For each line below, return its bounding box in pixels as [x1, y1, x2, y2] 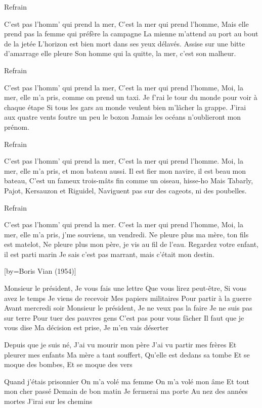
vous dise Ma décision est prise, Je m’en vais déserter [4, 322, 169, 333]
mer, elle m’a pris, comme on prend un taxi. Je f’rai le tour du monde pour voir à [4, 92, 257, 103]
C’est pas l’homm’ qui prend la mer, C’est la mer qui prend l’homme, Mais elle [4, 18, 249, 29]
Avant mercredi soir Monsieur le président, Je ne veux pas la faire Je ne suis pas [4, 302, 252, 313]
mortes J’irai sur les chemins [4, 396, 93, 406]
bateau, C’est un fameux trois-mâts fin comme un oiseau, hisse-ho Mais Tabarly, [4, 175, 253, 186]
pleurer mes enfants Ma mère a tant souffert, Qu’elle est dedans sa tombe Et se [4, 349, 250, 360]
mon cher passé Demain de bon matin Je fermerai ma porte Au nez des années [4, 386, 248, 396]
